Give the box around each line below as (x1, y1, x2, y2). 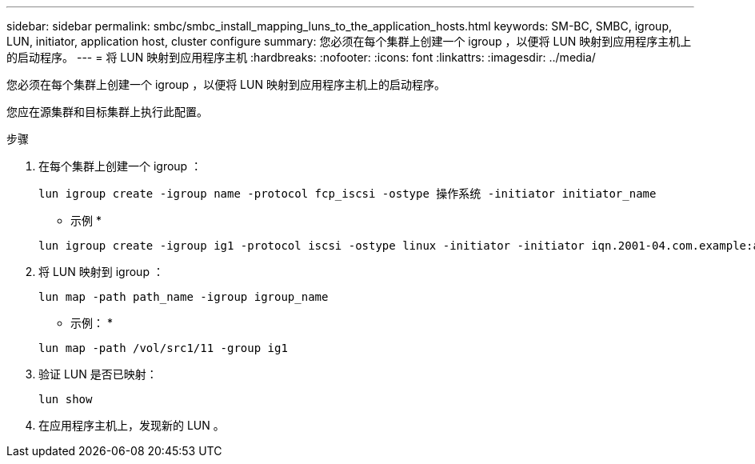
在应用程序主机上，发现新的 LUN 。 (38, 418, 225, 432)
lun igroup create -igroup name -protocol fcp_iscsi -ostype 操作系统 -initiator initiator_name (38, 187, 657, 200)
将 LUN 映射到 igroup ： (38, 265, 164, 278)
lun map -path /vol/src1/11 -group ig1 (38, 342, 288, 354)
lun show (38, 393, 93, 406)
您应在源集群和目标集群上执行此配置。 (6, 105, 208, 118)
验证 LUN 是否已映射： (38, 367, 158, 381)
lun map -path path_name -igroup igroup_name (38, 290, 329, 303)
